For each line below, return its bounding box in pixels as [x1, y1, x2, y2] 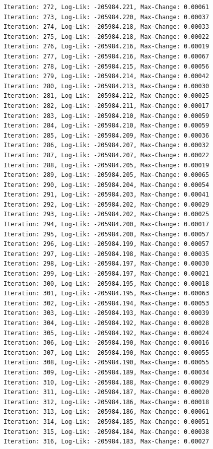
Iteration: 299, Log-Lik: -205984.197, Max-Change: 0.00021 [4, 270, 209, 278]
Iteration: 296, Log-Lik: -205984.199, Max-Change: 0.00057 [4, 240, 209, 248]
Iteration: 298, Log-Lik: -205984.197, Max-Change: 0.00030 [4, 260, 209, 268]
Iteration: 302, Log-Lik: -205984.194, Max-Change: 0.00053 [4, 299, 209, 307]
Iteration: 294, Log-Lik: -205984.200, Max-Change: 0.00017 [4, 221, 209, 228]
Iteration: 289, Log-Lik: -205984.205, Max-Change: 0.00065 [4, 171, 209, 179]
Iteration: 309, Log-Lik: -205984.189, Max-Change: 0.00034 [4, 368, 209, 376]
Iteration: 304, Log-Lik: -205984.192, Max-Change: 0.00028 [4, 319, 209, 327]
